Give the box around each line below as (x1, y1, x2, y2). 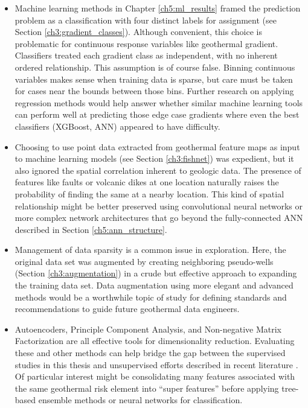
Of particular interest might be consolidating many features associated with (14, 370, 295, 383)
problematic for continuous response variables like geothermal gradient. (14, 37, 278, 49)
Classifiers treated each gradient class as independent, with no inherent (14, 49, 278, 62)
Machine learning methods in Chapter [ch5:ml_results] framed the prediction (14, 2, 301, 14)
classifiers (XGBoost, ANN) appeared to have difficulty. (14, 120, 220, 132)
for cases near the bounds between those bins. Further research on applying (14, 84, 294, 97)
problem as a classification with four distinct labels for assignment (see (14, 13, 277, 26)
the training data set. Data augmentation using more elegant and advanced (14, 279, 294, 292)
